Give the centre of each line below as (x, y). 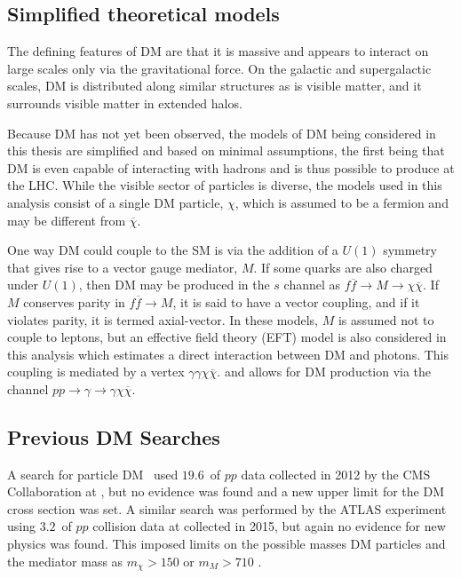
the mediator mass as (65, 561)
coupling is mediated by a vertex (96, 372)
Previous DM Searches (114, 436)
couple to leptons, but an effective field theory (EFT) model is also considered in (227, 337)
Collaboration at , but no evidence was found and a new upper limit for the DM (226, 491)
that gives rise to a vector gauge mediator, (123, 267)
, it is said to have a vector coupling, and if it (296, 301)
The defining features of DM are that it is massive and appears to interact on (218, 51)
